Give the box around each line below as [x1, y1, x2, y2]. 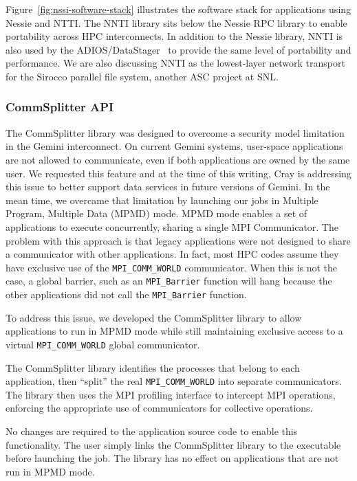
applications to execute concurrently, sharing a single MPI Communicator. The [6, 219, 338, 234]
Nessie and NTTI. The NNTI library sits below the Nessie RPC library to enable [6, 15, 347, 30]
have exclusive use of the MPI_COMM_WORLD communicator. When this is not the [6, 260, 338, 274]
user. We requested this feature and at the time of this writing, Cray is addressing [6, 166, 351, 180]
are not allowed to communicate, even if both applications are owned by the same [6, 152, 350, 166]
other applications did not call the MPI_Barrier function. [6, 287, 247, 302]
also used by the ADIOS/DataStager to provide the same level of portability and [6, 42, 351, 56]
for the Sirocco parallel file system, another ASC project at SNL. [6, 69, 279, 83]
